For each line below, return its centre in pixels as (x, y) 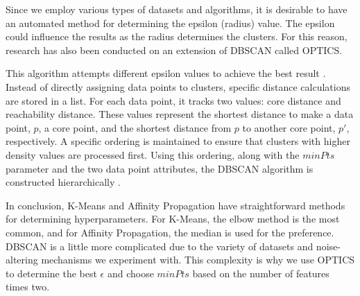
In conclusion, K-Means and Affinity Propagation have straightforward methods (175, 205)
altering (22, 260)
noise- (328, 246)
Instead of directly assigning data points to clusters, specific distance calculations (178, 86)
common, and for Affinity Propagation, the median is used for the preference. (170, 232)
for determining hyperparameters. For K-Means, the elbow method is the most (173, 219)
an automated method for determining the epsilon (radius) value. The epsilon (170, 23)
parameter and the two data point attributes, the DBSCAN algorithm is (160, 168)
